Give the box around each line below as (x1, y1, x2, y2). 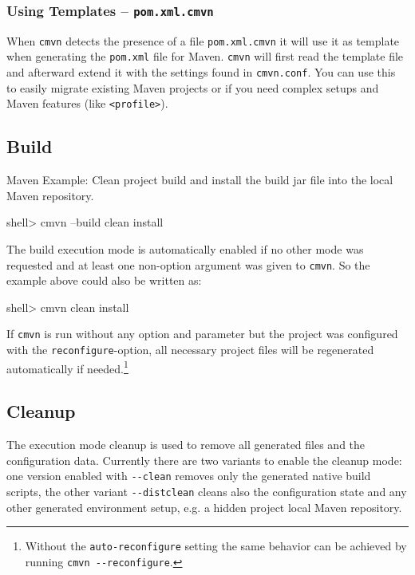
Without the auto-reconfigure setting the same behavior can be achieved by (25, 538, 407, 554)
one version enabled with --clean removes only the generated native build (6, 467, 371, 484)
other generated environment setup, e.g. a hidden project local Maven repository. (6, 498, 402, 515)
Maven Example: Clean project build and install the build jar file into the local (6, 171, 393, 188)
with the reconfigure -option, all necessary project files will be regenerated (6, 341, 374, 358)
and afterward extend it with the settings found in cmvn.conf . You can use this (6, 64, 396, 81)
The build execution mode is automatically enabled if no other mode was (6, 240, 364, 257)
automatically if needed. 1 (6, 357, 128, 376)
